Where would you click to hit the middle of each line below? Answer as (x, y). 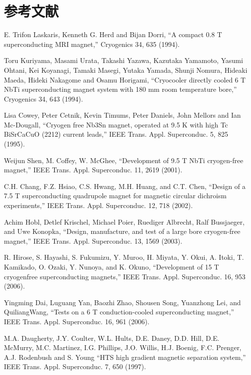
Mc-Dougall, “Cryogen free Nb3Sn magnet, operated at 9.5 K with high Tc (116, 124)
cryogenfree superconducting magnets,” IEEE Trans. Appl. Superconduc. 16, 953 (125, 276)
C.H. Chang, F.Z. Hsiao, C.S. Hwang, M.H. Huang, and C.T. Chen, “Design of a (125, 186)
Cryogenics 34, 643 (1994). (43, 98)
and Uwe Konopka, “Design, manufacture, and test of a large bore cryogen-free (122, 231)
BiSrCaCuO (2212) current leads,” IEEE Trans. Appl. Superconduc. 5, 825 (116, 134)
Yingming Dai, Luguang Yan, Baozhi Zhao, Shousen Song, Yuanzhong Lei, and (123, 302)
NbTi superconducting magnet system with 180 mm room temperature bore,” (120, 89)
